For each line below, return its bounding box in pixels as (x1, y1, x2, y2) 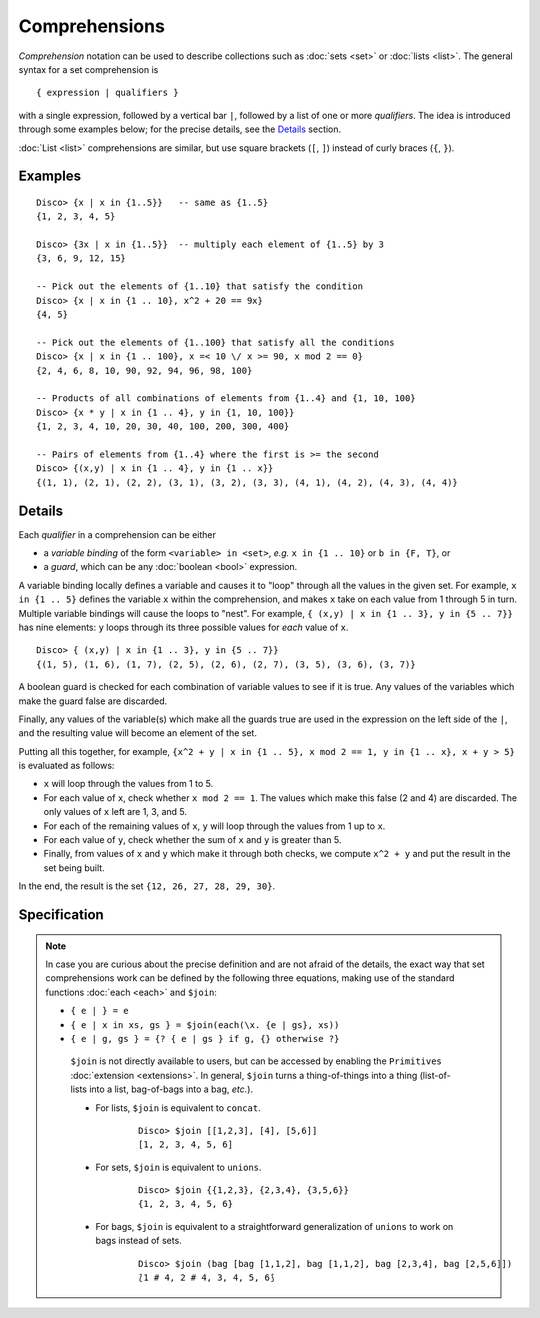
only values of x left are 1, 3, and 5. (43, 806, 187, 818)
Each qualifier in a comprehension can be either (18, 528, 217, 540)
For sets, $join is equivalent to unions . (95, 1161, 262, 1173)
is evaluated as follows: (18, 760, 115, 772)
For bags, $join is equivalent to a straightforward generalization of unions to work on (95, 1220, 454, 1232)
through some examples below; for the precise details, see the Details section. (18, 123, 342, 135)
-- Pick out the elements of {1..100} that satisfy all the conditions (36, 336, 395, 348)
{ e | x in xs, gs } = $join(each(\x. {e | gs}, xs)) (70, 1019, 340, 1030)
